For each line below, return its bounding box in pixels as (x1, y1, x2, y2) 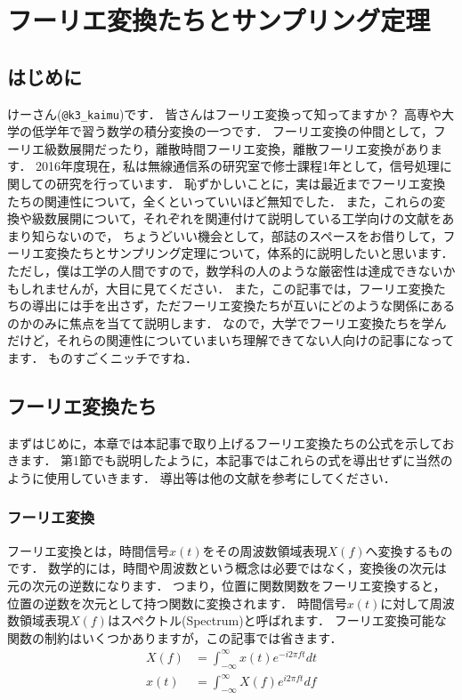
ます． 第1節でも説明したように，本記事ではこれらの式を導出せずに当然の (19, 451, 453, 470)
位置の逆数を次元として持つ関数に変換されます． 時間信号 (7, 593, 347, 612)
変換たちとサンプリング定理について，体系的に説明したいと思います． (44, 244, 454, 262)
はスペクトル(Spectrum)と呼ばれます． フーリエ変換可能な (107, 611, 447, 630)
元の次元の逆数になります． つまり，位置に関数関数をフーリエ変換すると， (7, 575, 446, 594)
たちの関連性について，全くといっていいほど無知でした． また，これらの (7, 191, 434, 210)
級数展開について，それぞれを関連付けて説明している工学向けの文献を (31, 209, 442, 228)
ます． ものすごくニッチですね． (7, 348, 199, 366)
